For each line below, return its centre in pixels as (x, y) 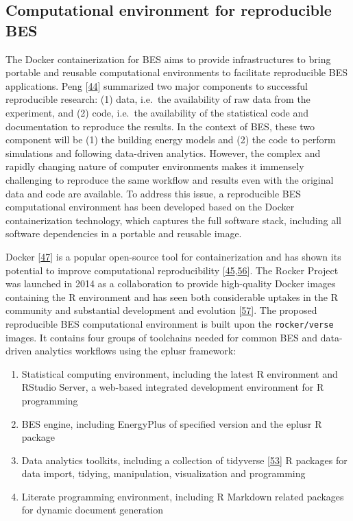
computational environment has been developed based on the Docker (150, 207)
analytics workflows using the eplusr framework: (135, 351)
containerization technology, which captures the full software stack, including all (173, 220)
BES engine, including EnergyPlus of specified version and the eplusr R (172, 423)
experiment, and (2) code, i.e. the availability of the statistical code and (157, 112)
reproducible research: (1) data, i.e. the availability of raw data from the (158, 99)
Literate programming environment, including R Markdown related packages (183, 496)
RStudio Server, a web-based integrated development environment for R (173, 387)
